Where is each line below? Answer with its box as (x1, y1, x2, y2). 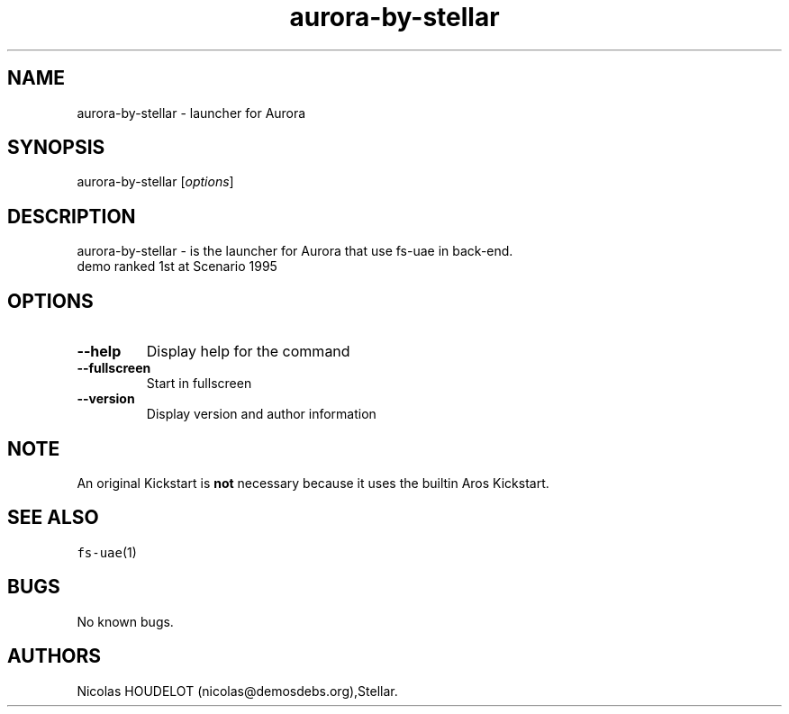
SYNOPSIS (7, 136, 105, 159)
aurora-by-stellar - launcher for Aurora (77, 104, 306, 121)
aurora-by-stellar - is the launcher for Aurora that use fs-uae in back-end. (77, 243, 513, 259)
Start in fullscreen (146, 375, 252, 392)
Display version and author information (146, 406, 376, 422)
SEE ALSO (7, 506, 99, 529)
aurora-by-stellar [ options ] (77, 174, 234, 190)
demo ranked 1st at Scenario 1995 (77, 258, 277, 275)
